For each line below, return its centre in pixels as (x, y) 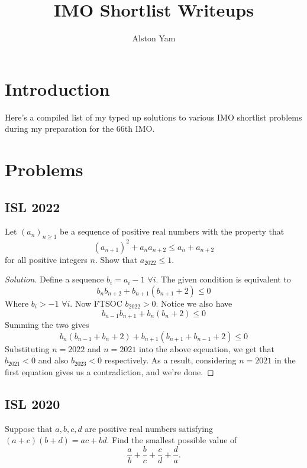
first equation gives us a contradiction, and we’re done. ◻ (109, 371)
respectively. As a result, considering (170, 360)
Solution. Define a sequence (54, 279)
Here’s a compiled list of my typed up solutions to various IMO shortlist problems (153, 117)
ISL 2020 (33, 403)
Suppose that (29, 428)
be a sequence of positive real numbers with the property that (172, 231)
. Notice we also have (194, 303)
